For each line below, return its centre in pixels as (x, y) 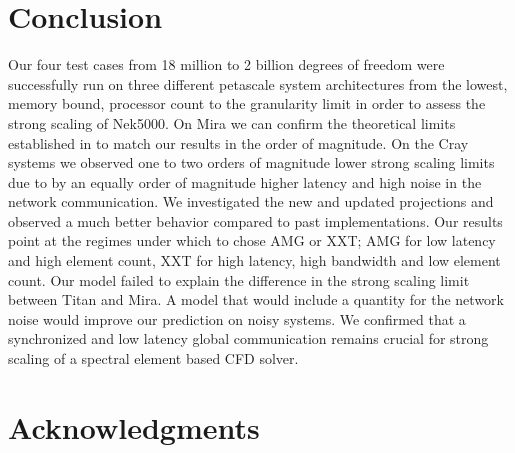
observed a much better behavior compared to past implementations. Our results (255, 220)
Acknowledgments (134, 426)
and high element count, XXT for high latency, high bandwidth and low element (254, 260)
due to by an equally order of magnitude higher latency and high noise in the (245, 181)
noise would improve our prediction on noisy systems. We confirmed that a (237, 318)
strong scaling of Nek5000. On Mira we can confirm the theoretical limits (232, 122)
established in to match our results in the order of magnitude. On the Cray (238, 142)
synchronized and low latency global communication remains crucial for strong (248, 338)
